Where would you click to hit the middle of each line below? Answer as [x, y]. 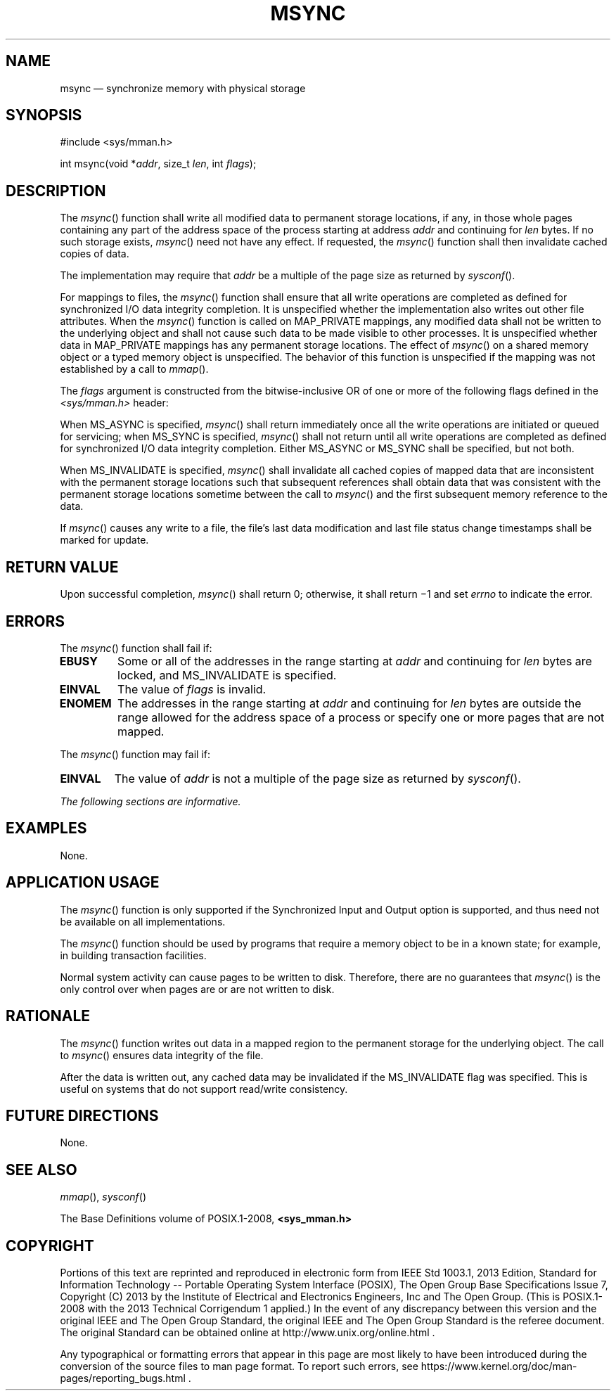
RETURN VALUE [62, 567]
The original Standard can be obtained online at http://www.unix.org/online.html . [248, 1333]
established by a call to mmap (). [134, 369]
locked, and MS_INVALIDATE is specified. [227, 675]
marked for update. [104, 540]
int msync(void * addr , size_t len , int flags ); [158, 164]
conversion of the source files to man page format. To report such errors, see [239, 1366]
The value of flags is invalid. [192, 689]
